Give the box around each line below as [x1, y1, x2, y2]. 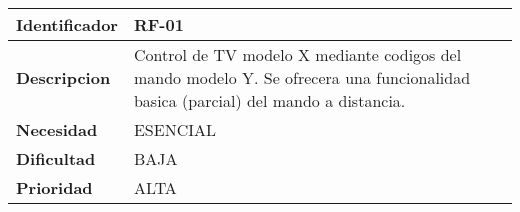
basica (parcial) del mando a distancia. [133, 89, 406, 112]
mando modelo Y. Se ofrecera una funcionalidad [133, 66, 471, 89]
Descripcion [16, 66, 111, 89]
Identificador [16, 13, 118, 36]
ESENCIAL [133, 118, 216, 141]
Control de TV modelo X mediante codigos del [133, 43, 462, 66]
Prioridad [16, 176, 93, 199]
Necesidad [16, 118, 98, 141]
